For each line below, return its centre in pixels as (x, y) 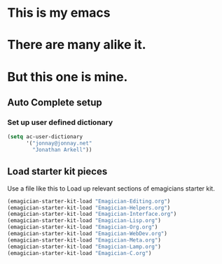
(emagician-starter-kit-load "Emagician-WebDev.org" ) (88, 234)
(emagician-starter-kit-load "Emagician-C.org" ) (79, 253)
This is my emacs (59, 13)
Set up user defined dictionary (60, 122)
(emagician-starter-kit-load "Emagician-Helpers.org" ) (89, 207)
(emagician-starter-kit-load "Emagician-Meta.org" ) (84, 240)
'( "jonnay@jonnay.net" (59, 144)
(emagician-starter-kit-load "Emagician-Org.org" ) (83, 227)
